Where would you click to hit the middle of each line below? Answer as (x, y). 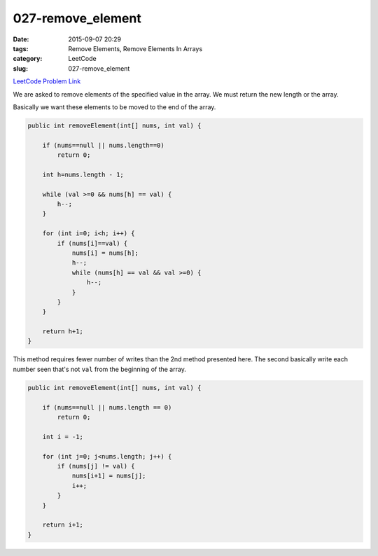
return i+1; (63, 525)
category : (28, 59)
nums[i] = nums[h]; (105, 253)
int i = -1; (63, 437)
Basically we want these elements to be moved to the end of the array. (114, 107)
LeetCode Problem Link (47, 81)
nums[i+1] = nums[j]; (109, 476)
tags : (21, 48)
